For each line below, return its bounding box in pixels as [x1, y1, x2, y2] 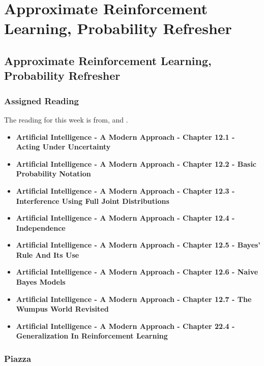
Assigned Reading [4, 94, 79, 107]
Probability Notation [16, 168, 91, 179]
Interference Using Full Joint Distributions [16, 195, 169, 206]
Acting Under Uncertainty [16, 141, 111, 152]
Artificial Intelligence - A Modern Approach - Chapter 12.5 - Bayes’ [16, 239, 260, 250]
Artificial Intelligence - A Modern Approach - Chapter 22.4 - [16, 320, 235, 331]
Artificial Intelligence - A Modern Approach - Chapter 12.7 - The [16, 293, 252, 304]
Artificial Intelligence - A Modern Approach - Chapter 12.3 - [16, 185, 235, 196]
